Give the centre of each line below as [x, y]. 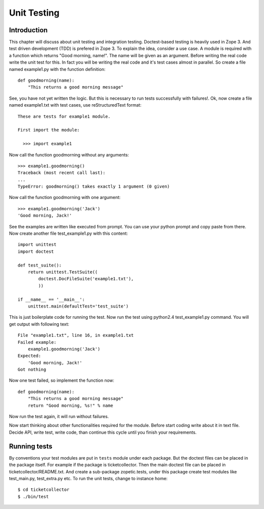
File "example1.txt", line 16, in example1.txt [76, 335]
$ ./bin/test [33, 497]
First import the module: [49, 130]
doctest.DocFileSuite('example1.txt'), [86, 279]
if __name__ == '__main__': [51, 299]
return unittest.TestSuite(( [63, 272]
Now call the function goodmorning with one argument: [65, 198]
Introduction [28, 30]
